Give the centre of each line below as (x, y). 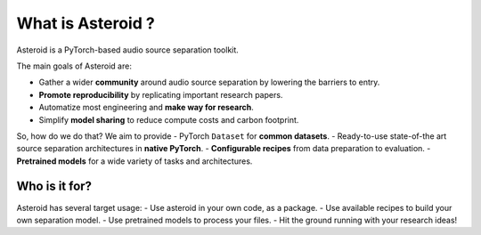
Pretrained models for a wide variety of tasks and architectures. (135, 161)
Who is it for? (54, 186)
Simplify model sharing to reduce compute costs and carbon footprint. (169, 119)
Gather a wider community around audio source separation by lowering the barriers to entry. (209, 82)
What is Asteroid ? (86, 23)
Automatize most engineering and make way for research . (146, 108)
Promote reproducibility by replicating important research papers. (161, 94)
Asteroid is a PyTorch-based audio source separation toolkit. (128, 50)
